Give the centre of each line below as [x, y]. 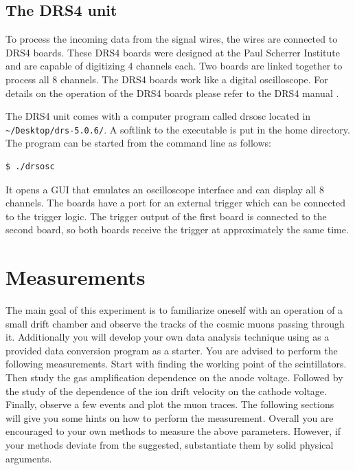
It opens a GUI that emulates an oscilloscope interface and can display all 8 [165, 189]
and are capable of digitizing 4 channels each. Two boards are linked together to [174, 66]
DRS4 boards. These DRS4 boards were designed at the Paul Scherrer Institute [173, 52]
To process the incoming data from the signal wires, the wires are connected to [172, 39]
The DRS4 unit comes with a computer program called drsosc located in [158, 116]
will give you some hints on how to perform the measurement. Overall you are [170, 417]
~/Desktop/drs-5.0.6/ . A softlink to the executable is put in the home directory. [178, 129]
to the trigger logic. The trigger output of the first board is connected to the [166, 216]
